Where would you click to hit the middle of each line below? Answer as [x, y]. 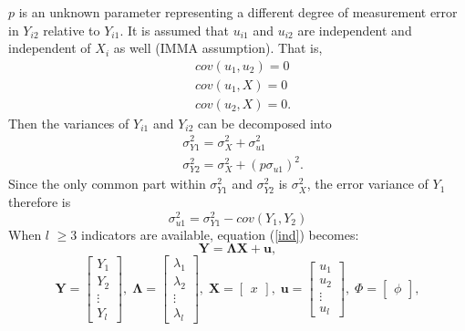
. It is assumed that [174, 30]
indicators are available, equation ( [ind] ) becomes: [220, 234]
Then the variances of [69, 123]
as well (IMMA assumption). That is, [218, 48]
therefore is [40, 202]
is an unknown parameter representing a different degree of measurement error [238, 12]
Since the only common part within [107, 184]
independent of [50, 48]
